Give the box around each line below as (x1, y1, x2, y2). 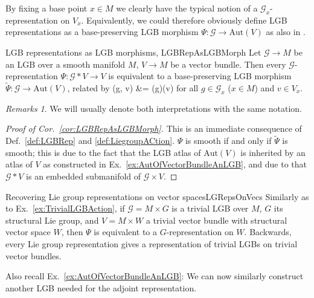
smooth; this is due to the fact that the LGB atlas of (5, 146, 201, 158)
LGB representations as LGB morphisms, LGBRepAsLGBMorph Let (5, 45, 261, 58)
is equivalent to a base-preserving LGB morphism (108, 70, 292, 82)
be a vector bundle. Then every (170, 57, 286, 70)
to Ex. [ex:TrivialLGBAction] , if (5, 202, 125, 215)
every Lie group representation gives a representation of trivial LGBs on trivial (5, 237, 298, 250)
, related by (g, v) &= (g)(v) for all (67, 81, 199, 94)
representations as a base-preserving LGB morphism (5, 25, 199, 38)
